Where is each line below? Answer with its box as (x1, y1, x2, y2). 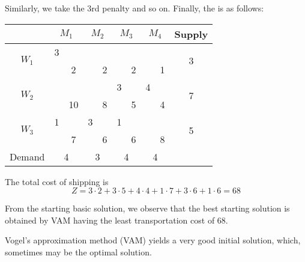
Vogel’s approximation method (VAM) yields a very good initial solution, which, (5, 234, 301, 246)
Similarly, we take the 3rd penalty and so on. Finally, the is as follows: (5, 2, 264, 14)
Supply (174, 26, 208, 41)
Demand (10, 149, 45, 163)
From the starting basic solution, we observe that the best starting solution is (5, 202, 290, 215)
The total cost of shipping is (5, 175, 109, 187)
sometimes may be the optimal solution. (5, 245, 152, 258)
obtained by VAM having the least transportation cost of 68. (5, 213, 228, 226)
